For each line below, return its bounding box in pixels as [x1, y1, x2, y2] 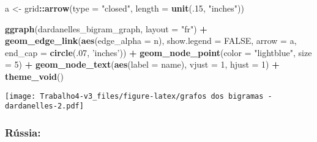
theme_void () [5, 69, 64, 82]
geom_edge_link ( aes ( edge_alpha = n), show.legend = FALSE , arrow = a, [5, 34, 297, 47]
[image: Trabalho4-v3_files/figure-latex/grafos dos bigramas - [5, 91, 272, 101]
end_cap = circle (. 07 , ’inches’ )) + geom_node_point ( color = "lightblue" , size [5, 46, 312, 59]
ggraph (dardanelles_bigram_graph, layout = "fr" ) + [5, 22, 207, 35]
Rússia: [5, 124, 41, 140]
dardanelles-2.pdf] [5, 102, 84, 111]
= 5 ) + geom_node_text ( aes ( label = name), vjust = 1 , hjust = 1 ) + [5, 58, 280, 71]
